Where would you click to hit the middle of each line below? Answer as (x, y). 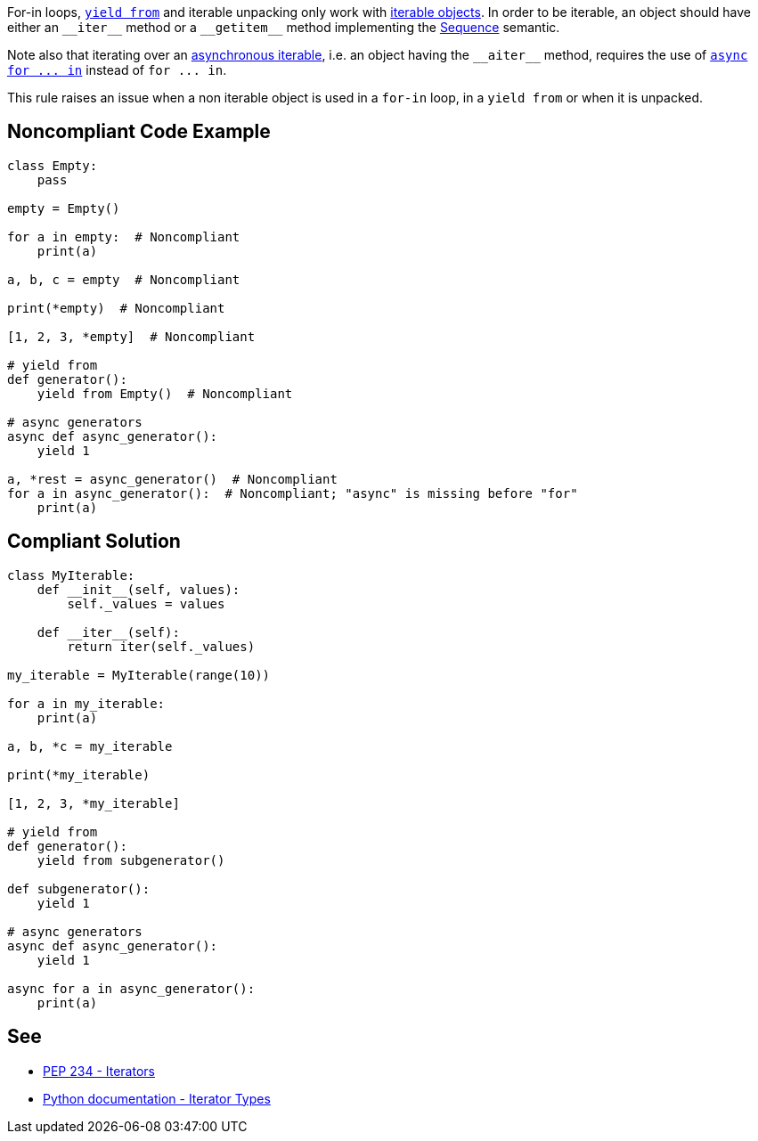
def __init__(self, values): (139, 589)
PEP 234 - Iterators (99, 1071)
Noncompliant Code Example (139, 132)
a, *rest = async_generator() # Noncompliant (172, 479)
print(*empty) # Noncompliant (116, 308)
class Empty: (53, 165)
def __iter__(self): (108, 632)
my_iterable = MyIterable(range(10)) (139, 675)
